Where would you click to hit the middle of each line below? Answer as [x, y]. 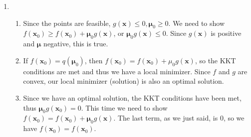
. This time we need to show [124, 107]
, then [94, 60]
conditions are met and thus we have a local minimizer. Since [117, 71]
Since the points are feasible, [67, 23]
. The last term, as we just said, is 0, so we [179, 118]
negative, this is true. [76, 44]
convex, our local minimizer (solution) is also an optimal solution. [124, 81]
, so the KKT [215, 60]
